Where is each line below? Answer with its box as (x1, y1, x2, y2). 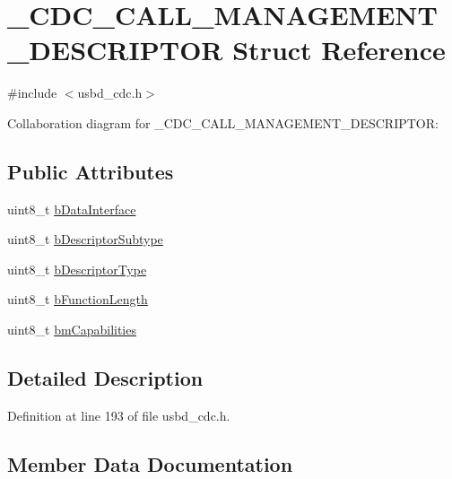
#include (7, 83, 57, 102)
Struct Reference (232, 31, 446, 68)
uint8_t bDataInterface (7, 199, 136, 218)
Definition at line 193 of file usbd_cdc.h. (7, 405, 230, 424)
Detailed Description (7, 364, 204, 392)
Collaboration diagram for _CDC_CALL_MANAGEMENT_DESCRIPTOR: (7, 113, 439, 132)
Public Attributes (7, 157, 174, 185)
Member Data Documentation (7, 449, 293, 477)
